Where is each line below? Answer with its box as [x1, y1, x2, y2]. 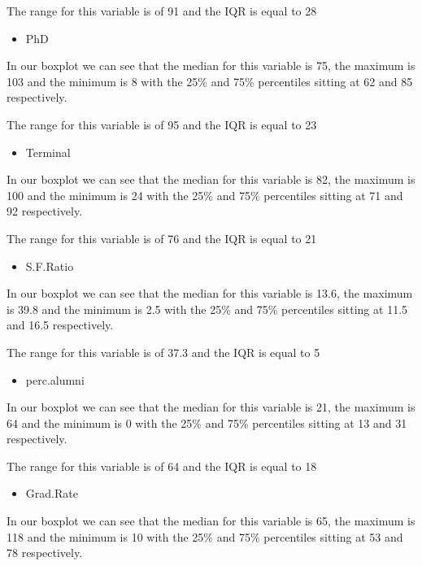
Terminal [25, 143, 71, 160]
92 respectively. [7, 202, 83, 220]
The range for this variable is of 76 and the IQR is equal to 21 [7, 229, 317, 246]
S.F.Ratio [25, 257, 74, 274]
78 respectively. [7, 544, 83, 561]
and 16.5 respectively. [7, 316, 114, 333]
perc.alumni [25, 371, 85, 388]
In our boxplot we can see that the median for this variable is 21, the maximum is [7, 398, 415, 416]
